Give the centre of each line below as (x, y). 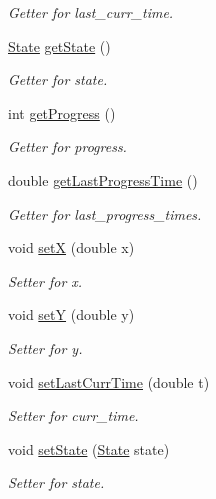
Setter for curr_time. (73, 415)
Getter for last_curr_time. (91, 12)
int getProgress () (62, 112)
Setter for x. (45, 280)
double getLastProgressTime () (103, 179)
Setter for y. (45, 347)
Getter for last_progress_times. (105, 213)
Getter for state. (58, 79)
